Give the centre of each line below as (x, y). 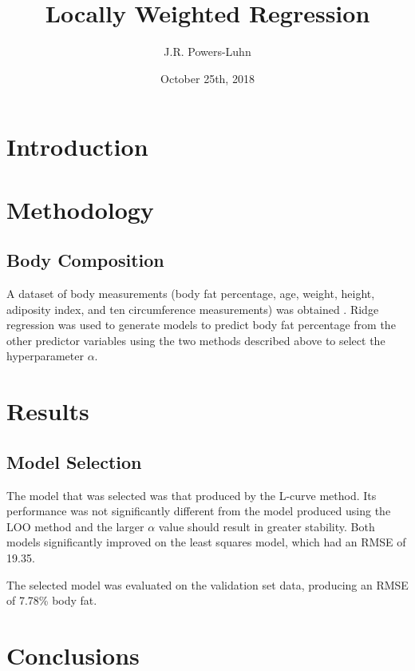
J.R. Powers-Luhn (207, 52)
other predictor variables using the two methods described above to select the (196, 340)
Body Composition (85, 260)
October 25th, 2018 (207, 78)
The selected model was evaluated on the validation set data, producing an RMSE (207, 584)
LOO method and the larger (75, 526)
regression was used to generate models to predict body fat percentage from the (201, 325)
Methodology (80, 209)
